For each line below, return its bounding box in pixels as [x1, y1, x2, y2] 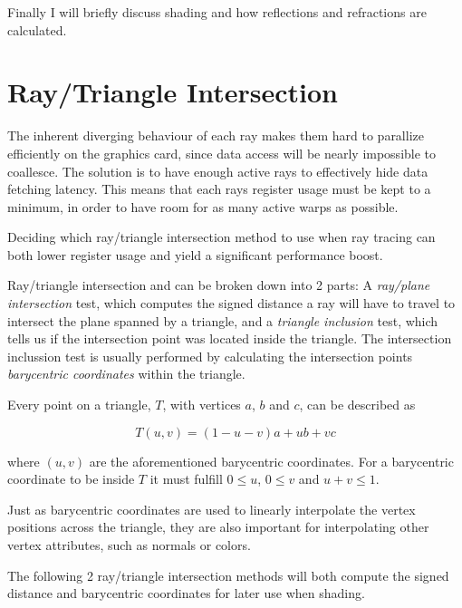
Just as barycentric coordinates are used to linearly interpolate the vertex [7, 499, 416, 518]
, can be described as [299, 395, 416, 414]
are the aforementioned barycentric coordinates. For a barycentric [89, 451, 454, 470]
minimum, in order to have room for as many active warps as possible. [7, 197, 399, 216]
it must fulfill [149, 469, 223, 488]
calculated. [7, 20, 67, 39]
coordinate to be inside [7, 469, 135, 488]
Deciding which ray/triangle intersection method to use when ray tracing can [7, 227, 436, 246]
